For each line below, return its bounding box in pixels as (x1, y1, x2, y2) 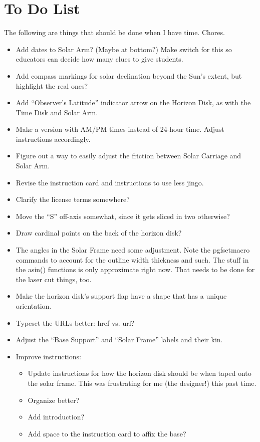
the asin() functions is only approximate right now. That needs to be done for (16, 264, 255, 275)
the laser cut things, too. (16, 274, 92, 284)
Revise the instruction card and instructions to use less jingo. (16, 177, 204, 187)
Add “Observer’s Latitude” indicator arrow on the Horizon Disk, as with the (16, 97, 251, 108)
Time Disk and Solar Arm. (16, 107, 98, 117)
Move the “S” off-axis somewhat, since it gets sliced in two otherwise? (16, 210, 230, 221)
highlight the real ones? (16, 80, 88, 91)
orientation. (16, 301, 52, 311)
